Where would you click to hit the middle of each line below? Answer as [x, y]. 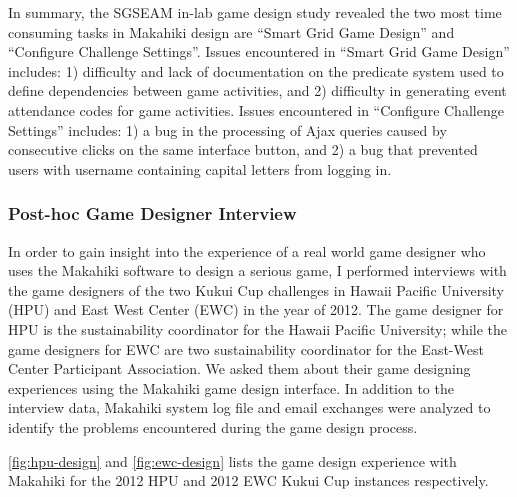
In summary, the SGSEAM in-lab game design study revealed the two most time [255, 12]
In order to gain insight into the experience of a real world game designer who [247, 250]
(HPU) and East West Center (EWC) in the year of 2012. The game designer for [256, 309]
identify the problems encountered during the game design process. [213, 426]
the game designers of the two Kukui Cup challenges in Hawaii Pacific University [256, 289]
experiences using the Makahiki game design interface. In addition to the [231, 387]
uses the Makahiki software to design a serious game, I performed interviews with [257, 270]
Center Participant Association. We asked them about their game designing [239, 368]
